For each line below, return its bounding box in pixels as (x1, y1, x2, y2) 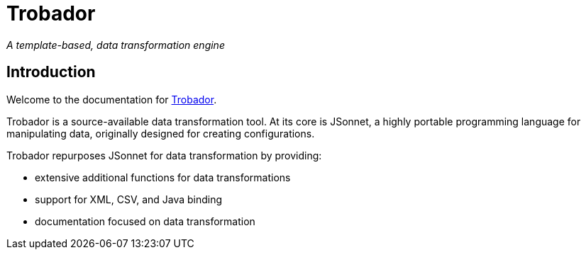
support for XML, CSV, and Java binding (35, 193, 223, 205)
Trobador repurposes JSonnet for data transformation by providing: (6, 149, 322, 161)
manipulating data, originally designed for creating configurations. (6, 127, 315, 140)
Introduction (6, 63, 96, 81)
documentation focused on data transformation (35, 215, 255, 227)
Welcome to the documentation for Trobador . (6, 93, 217, 106)
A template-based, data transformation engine (6, 38, 225, 51)
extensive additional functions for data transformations (35, 171, 291, 183)
